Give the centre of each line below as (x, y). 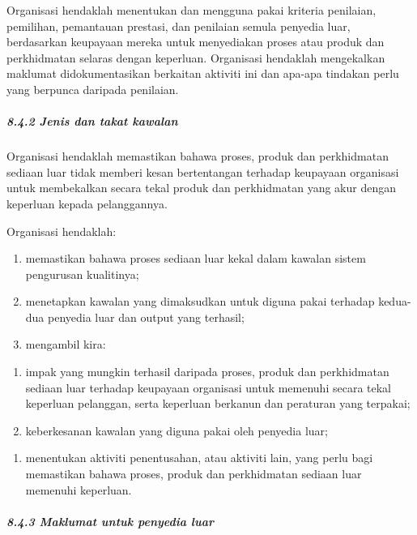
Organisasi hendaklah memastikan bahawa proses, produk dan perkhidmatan (198, 156)
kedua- (395, 301)
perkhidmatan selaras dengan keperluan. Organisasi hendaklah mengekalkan (196, 57)
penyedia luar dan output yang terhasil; (146, 317)
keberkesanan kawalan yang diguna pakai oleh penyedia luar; (177, 430)
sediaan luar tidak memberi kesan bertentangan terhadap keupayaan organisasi (203, 171)
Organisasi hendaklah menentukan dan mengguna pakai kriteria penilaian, (191, 10)
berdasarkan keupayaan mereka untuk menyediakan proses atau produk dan (196, 42)
